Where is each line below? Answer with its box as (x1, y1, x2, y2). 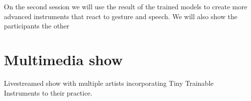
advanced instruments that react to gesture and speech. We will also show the (4, 11, 237, 21)
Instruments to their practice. (4, 87, 92, 98)
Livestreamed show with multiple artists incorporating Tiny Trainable (4, 77, 214, 88)
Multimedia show (4, 49, 123, 69)
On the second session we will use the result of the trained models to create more (4, 1, 248, 11)
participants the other (4, 21, 69, 31)
